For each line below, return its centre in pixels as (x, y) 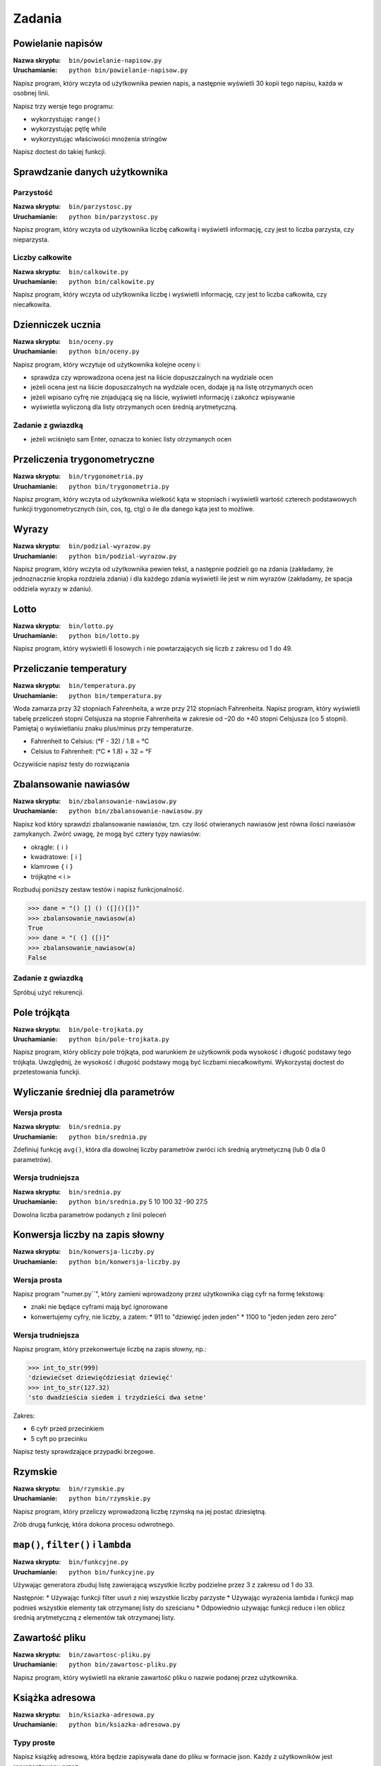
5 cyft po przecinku (59, 1438)
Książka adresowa (54, 1698)
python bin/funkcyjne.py (111, 1572)
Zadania (38, 18)
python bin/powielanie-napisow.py (128, 70)
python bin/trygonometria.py (119, 486)
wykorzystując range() (66, 119)
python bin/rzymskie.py (110, 1499)
